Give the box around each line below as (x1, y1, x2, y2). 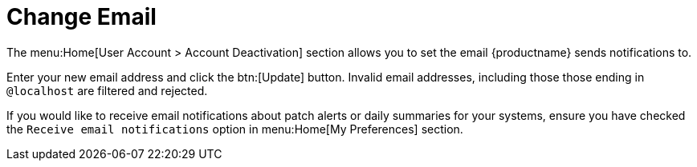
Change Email (6, 3, 157, 30)
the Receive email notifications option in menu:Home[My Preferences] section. (6, 121, 463, 136)
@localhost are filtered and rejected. (6, 83, 208, 97)
